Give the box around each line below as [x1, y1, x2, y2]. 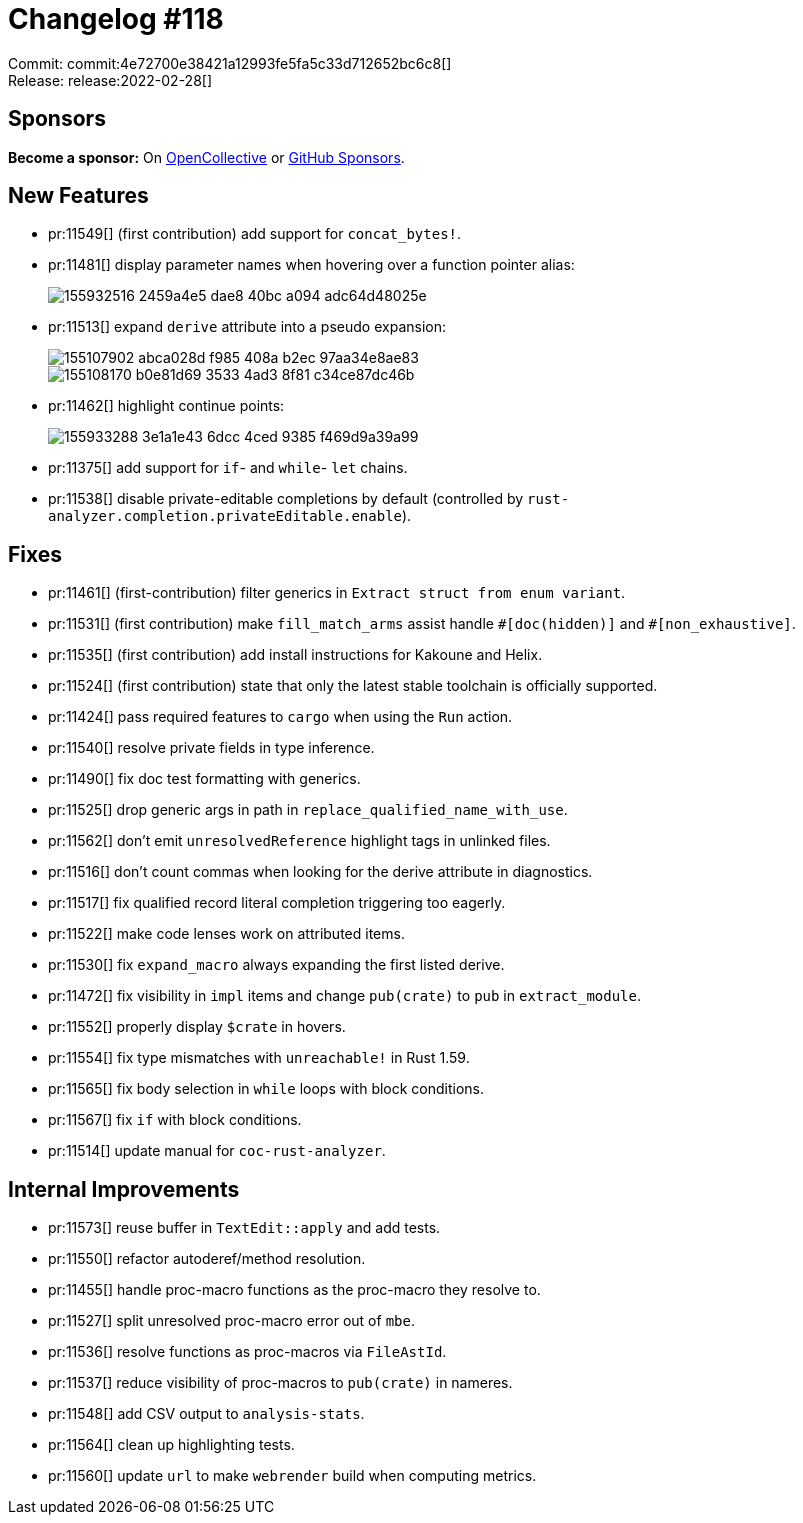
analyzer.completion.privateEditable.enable [48, 508, 403, 525]
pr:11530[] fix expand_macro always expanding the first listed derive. [48, 956, 505, 974]
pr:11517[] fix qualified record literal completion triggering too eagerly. [48, 894, 506, 912]
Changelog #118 [8, 2, 224, 36]
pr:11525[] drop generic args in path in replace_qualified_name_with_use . [48, 801, 568, 819]
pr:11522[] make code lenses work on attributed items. [48, 925, 405, 943]
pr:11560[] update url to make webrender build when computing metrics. [48, 1467, 537, 1485]
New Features [8, 183, 149, 209]
